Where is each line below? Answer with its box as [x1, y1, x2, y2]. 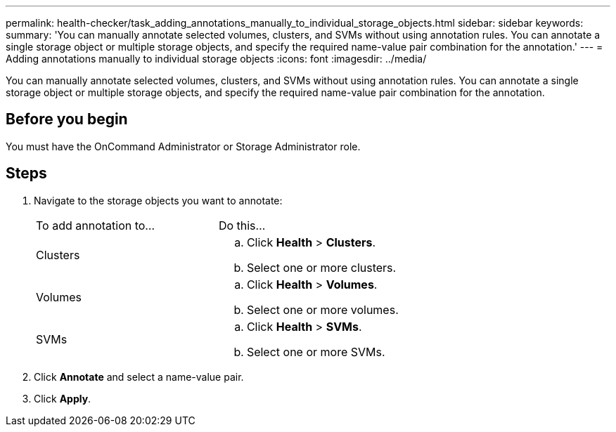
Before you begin [6, 110, 128, 129]
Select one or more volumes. [246, 302, 399, 317]
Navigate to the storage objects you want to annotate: [34, 194, 283, 207]
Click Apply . [34, 392, 91, 405]
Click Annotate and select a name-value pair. [34, 370, 244, 383]
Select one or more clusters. [246, 260, 397, 275]
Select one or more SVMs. [246, 344, 385, 359]
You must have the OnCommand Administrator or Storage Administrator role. [6, 140, 361, 152]
